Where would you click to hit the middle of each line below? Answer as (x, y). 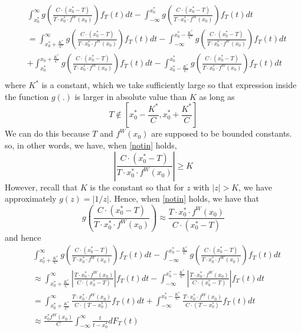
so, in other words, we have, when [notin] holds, (91, 145)
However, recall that (41, 187)
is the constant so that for (137, 187)
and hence (23, 237)
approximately (31, 198)
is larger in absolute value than (131, 96)
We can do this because (47, 133)
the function (27, 96)
